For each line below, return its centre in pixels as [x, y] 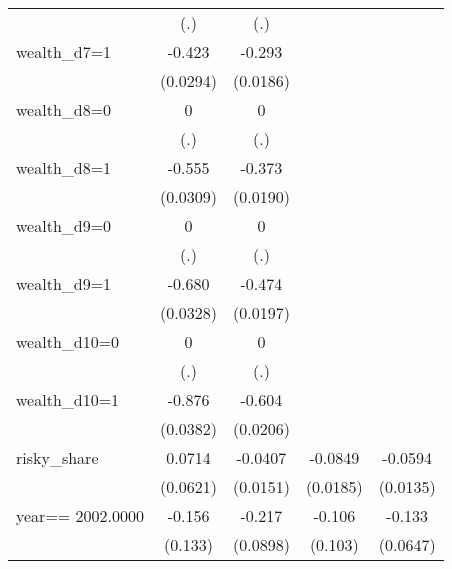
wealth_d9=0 [64, 225]
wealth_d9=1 [64, 283]
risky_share [57, 457]
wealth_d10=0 [68, 341]
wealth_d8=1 [64, 167]
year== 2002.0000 [80, 515]
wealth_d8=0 [64, 109]
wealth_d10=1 [68, 399]
